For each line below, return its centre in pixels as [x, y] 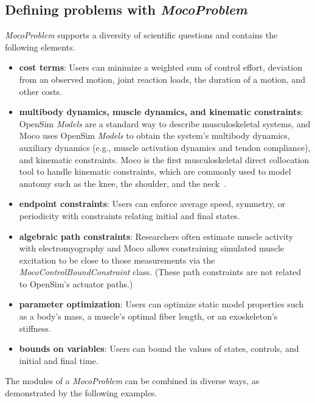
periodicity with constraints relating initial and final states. [130, 215]
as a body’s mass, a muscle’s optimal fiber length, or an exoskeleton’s [148, 316]
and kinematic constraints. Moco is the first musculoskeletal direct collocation [164, 159]
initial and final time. [59, 360]
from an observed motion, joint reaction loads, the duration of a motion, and [162, 79]
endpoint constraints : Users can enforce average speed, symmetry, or [152, 204]
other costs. [40, 91]
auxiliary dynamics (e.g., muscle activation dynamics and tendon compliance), [165, 147]
